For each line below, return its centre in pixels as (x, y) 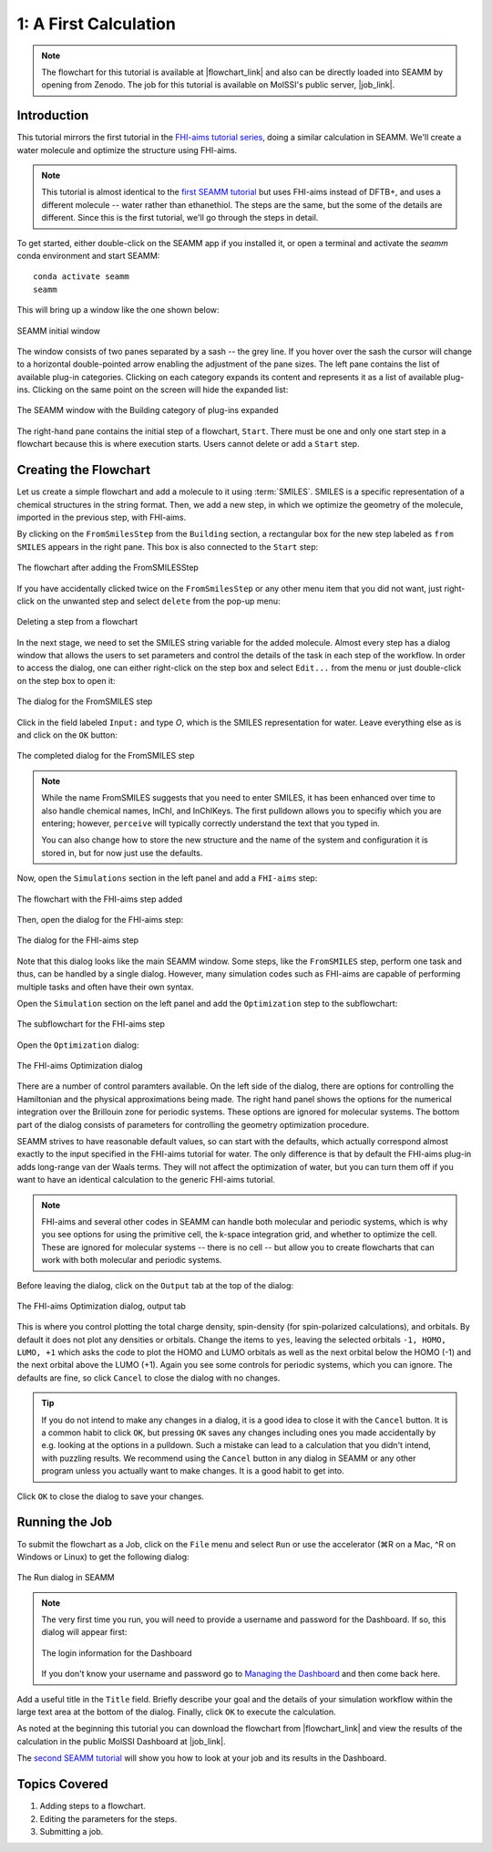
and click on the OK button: (67, 735)
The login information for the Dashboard (117, 1653)
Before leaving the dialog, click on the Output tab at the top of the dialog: (155, 1285)
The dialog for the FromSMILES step (85, 701)
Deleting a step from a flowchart (77, 622)
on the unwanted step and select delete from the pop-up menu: (159, 601)
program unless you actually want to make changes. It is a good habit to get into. (193, 1471)
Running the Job (65, 1522)
